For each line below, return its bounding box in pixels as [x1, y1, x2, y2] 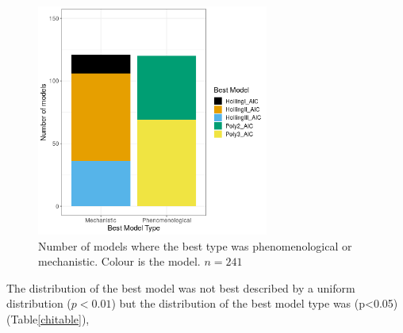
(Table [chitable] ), [6, 310, 90, 327]
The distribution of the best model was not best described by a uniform [6, 279, 355, 296]
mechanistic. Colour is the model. [38, 253, 201, 270]
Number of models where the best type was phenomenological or [38, 237, 352, 254]
